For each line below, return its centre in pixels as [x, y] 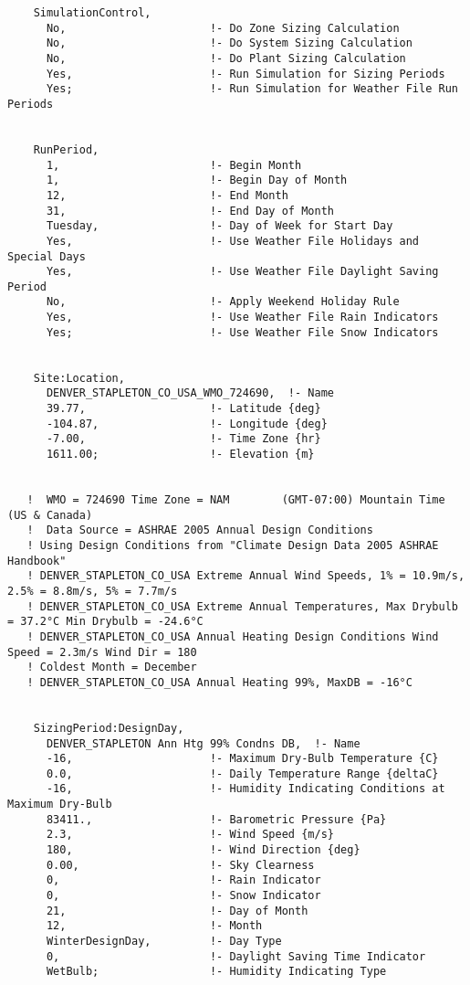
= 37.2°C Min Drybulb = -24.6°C [105, 622]
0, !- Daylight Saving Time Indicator [236, 956]
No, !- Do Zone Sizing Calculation [223, 28]
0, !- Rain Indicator [183, 880]
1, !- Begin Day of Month [197, 180]
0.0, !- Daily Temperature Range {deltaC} [242, 773]
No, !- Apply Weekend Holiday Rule [223, 302]
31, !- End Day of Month [190, 211]
